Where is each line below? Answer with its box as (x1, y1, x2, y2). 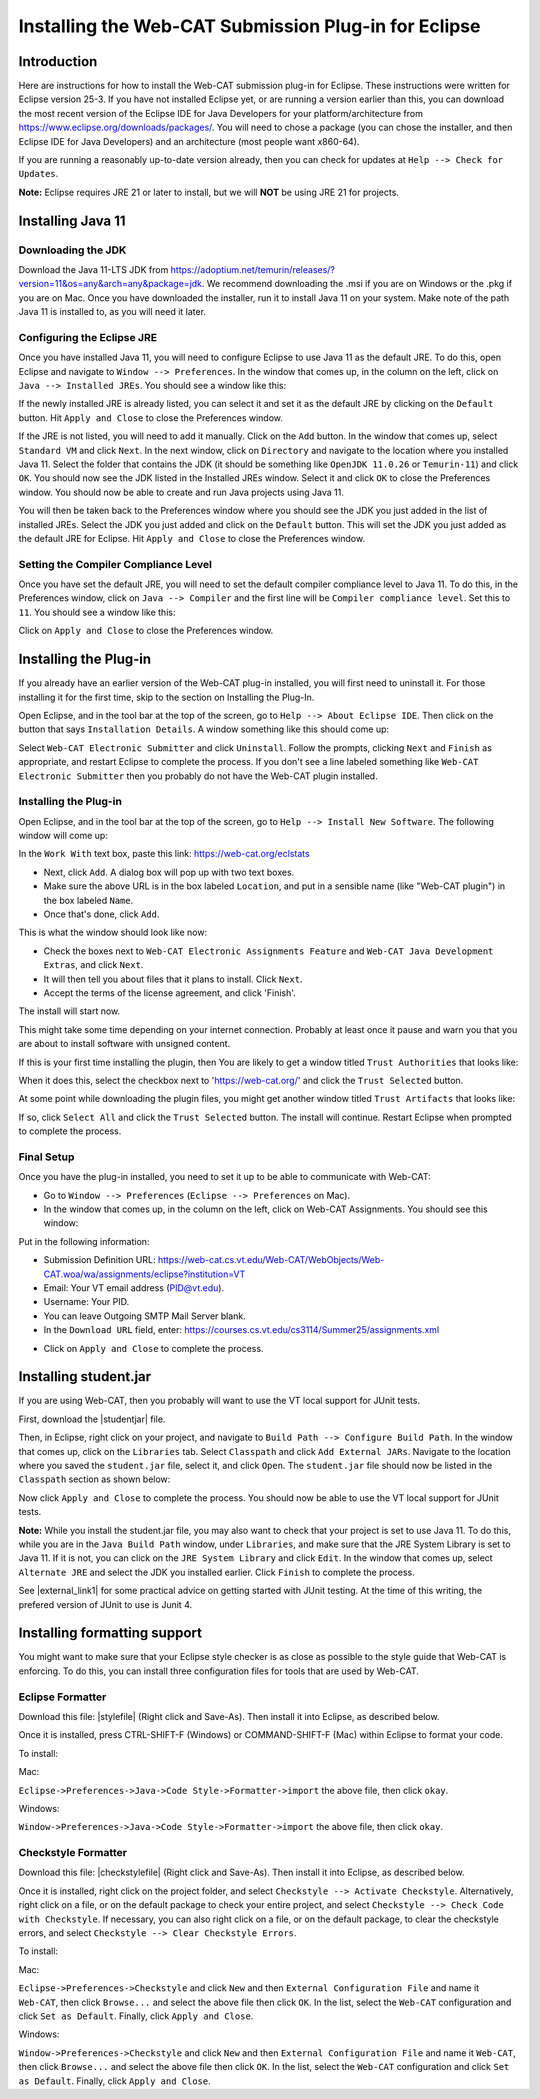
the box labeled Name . (43, 894, 134, 906)
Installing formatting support (18, 1625, 202, 1642)
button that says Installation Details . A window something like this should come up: (18, 723, 390, 735)
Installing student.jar (18, 1368, 152, 1385)
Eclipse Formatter (18, 1690, 107, 1704)
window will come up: (18, 830, 109, 842)
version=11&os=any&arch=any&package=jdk (18, 278, 203, 290)
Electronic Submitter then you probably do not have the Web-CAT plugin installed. (18, 770, 379, 782)
